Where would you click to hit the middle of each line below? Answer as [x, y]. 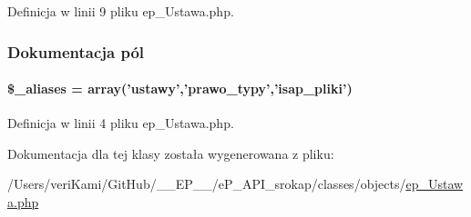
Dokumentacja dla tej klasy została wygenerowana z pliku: [171, 153]
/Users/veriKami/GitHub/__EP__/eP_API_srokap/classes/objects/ [207, 184]
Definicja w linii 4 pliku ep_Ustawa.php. [121, 123]
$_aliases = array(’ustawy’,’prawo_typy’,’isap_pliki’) [180, 89]
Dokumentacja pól [76, 51]
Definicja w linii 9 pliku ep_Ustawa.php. [121, 11]
